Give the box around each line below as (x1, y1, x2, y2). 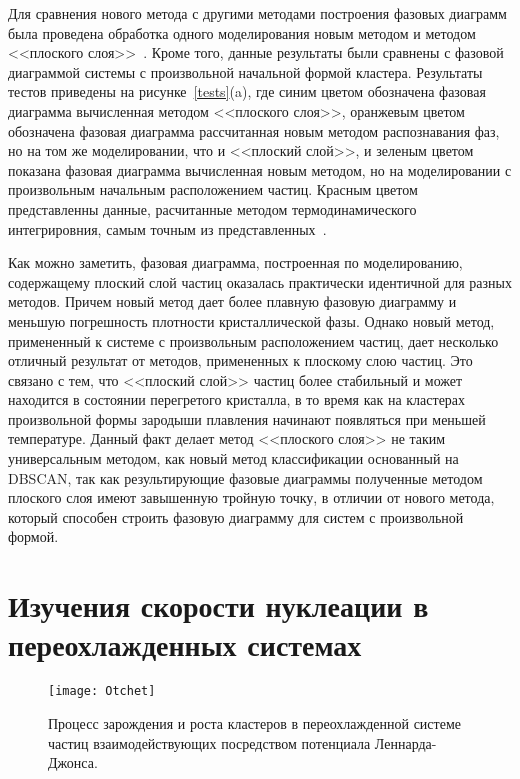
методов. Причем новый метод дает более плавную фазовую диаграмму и (8, 291, 457, 312)
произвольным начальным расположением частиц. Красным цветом (8, 179, 418, 200)
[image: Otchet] (48, 684, 156, 699)
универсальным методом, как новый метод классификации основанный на (8, 448, 459, 469)
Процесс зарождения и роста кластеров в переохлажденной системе (48, 713, 461, 733)
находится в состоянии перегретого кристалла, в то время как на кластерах (8, 389, 466, 410)
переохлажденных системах (8, 624, 362, 665)
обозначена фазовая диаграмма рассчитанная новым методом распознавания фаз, (8, 120, 500, 141)
